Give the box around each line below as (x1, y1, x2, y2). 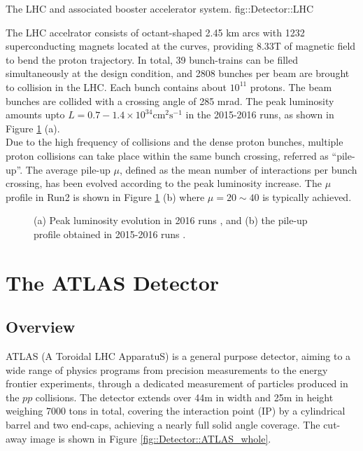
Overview (6, 316, 76, 338)
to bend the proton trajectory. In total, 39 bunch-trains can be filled (6, 52, 298, 67)
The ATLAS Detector (6, 268, 220, 296)
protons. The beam (250, 79, 332, 94)
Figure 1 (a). (6, 120, 60, 135)
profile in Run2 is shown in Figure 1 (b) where (6, 189, 205, 204)
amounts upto (6, 107, 65, 122)
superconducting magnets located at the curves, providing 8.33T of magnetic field (6, 39, 356, 53)
